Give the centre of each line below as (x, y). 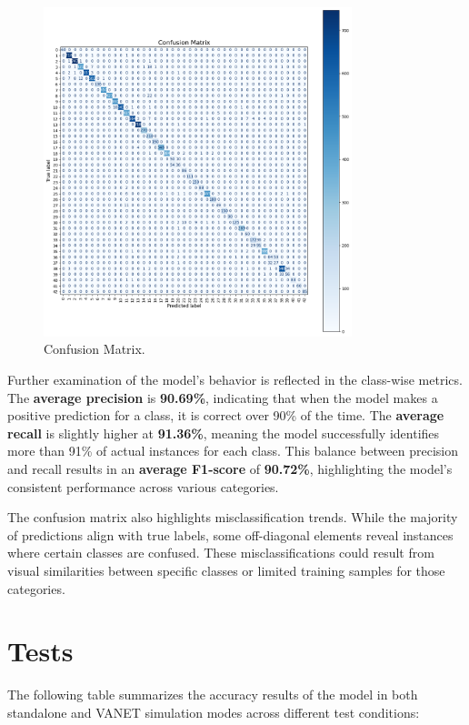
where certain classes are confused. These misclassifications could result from (221, 553)
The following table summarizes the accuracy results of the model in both (213, 695)
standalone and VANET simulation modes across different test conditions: (214, 712)
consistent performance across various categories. (143, 486)
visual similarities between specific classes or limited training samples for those (226, 570)
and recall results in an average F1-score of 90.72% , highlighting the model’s (230, 468)
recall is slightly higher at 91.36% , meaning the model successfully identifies (224, 433)
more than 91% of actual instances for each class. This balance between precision (233, 451)
